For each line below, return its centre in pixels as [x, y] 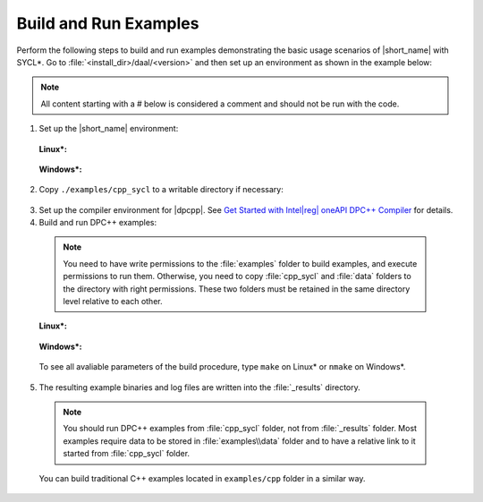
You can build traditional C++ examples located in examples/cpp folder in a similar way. [202, 478]
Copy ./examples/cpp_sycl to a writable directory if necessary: [161, 190]
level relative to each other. [113, 302]
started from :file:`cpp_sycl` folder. [127, 454]
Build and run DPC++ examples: [98, 223]
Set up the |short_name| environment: [109, 129]
